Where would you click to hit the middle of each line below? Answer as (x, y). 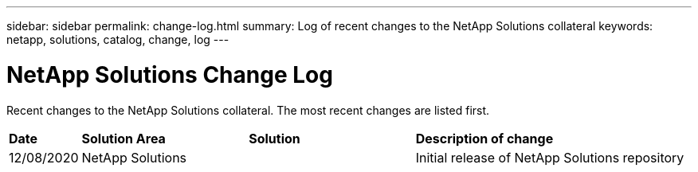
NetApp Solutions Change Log (170, 74)
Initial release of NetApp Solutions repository (550, 157)
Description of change (484, 138)
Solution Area (124, 138)
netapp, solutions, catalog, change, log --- (118, 39)
